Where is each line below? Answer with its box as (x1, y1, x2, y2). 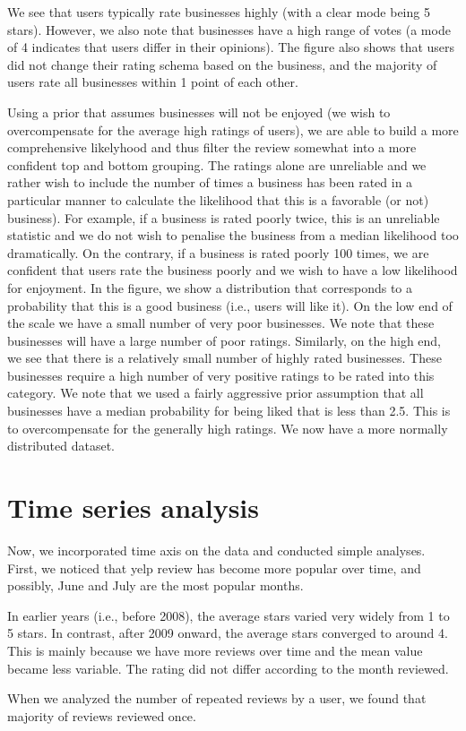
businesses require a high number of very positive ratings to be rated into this (7, 365, 435, 384)
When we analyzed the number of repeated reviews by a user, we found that (7, 689, 427, 708)
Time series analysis (7, 489, 259, 526)
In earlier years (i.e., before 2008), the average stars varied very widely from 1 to (7, 606, 450, 624)
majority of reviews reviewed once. (7, 706, 196, 725)
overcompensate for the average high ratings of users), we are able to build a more (7, 120, 459, 139)
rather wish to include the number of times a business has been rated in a (7, 173, 413, 192)
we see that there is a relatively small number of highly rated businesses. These (7, 348, 442, 367)
